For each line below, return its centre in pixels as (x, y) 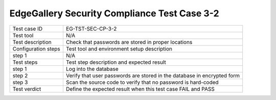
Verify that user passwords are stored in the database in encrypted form (153, 76)
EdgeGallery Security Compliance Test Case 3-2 (114, 13)
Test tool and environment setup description (119, 48)
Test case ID (28, 29)
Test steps (25, 62)
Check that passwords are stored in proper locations (129, 42)
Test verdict (27, 89)
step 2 (20, 76)
